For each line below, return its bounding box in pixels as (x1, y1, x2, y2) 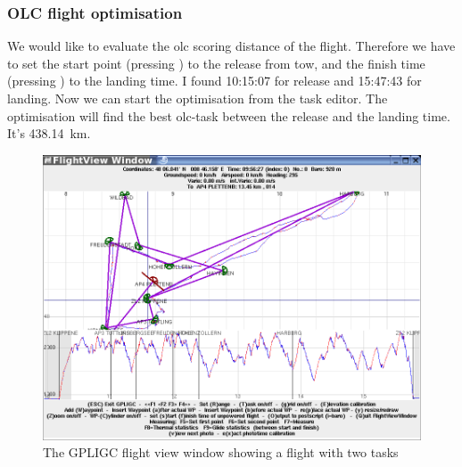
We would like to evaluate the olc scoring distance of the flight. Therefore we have (7, 37, 456, 55)
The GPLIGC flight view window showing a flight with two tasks (43, 443, 399, 462)
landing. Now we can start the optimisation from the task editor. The (7, 89, 388, 107)
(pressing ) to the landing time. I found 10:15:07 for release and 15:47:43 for (7, 71, 422, 90)
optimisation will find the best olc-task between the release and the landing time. (7, 106, 450, 125)
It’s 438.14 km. (7, 124, 91, 143)
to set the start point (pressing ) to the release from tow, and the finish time (7, 53, 425, 72)
